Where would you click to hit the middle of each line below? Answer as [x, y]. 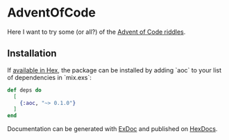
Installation [32, 53]
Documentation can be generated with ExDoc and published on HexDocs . [112, 129]
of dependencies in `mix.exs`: [50, 77]
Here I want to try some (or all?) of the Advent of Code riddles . [96, 32]
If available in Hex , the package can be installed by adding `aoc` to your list [114, 70]
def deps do [24, 90]
